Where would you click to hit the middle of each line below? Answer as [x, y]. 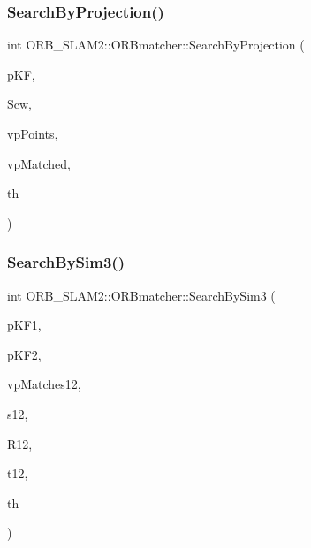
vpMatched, [39, 163]
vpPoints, [33, 133]
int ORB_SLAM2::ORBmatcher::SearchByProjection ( [156, 45]
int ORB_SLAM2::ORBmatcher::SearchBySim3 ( [141, 295]
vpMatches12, [44, 384]
